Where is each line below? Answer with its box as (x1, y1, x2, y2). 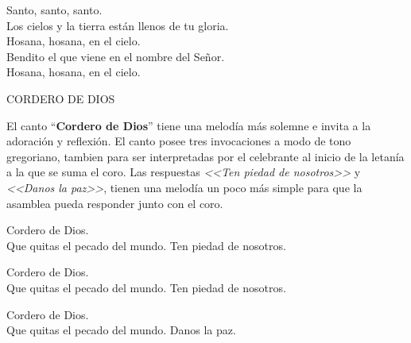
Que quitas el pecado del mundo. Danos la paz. (6, 322, 236, 338)
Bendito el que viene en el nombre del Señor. (6, 48, 225, 64)
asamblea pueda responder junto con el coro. (6, 195, 223, 211)
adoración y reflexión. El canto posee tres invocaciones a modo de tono (6, 133, 351, 149)
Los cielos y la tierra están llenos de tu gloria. (6, 17, 229, 33)
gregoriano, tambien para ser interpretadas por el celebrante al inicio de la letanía (6, 148, 405, 164)
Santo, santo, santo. (6, 2, 103, 17)
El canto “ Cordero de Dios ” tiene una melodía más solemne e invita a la (6, 117, 371, 133)
